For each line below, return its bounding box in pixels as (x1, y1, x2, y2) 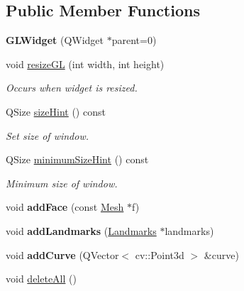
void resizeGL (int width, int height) (6, 56, 165, 71)
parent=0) (111, 33, 157, 48)
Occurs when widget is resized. (6, 80, 138, 95)
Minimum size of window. (6, 175, 118, 190)
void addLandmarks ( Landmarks (6, 223, 157, 238)
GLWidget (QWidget (6, 33, 104, 48)
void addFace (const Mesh (6, 199, 124, 214)
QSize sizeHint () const (6, 104, 106, 119)
